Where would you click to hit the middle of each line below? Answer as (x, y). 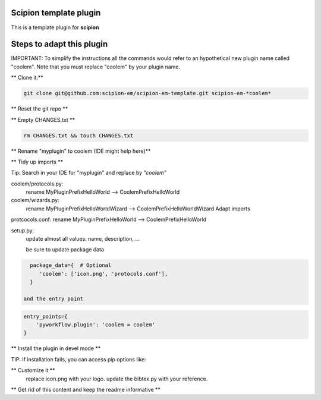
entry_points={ (45, 316)
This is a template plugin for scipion (55, 27)
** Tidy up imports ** (37, 162)
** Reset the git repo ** (40, 109)
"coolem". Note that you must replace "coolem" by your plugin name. (96, 67)
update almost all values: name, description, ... (83, 239)
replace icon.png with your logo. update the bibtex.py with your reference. (117, 379)
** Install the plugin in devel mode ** (56, 348)
